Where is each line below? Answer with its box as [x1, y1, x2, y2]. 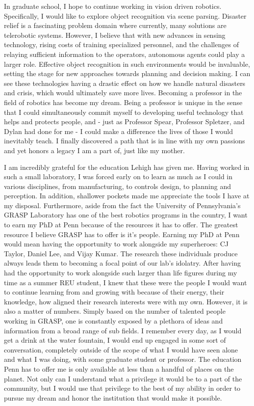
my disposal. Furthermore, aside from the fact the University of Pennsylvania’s [4, 200, 241, 210]
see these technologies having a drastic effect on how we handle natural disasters [4, 78, 246, 88]
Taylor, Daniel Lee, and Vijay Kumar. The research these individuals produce [4, 248, 238, 258]
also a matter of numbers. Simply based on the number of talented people [4, 306, 226, 316]
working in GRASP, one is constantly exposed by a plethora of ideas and [4, 316, 223, 325]
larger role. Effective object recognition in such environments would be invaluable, [4, 58, 250, 69]
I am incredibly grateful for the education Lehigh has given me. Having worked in [4, 162, 250, 172]
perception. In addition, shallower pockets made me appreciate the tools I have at [4, 190, 250, 201]
